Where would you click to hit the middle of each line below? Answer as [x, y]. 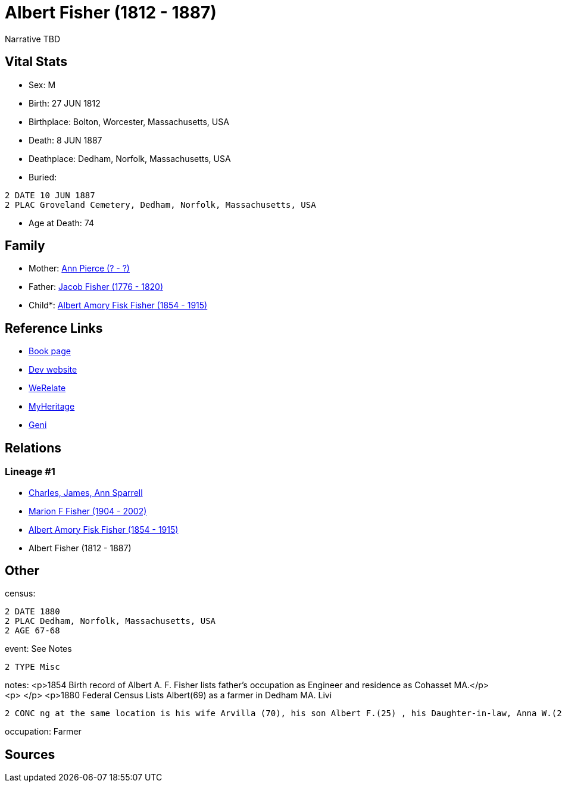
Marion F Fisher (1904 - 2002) [88, 511]
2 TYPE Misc [32, 667]
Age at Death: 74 [61, 223]
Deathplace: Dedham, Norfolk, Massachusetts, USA [130, 158]
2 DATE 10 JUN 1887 [50, 195]
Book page [50, 351]
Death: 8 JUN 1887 [65, 140]
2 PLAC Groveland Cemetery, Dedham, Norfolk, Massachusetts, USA [160, 204]
